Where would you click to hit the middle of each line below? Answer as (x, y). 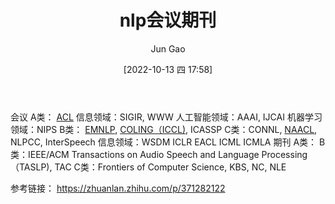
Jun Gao (168, 48)
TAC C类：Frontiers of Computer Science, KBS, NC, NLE (170, 167)
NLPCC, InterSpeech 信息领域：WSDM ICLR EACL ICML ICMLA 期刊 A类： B (168, 142)
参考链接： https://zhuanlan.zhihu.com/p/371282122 (118, 188)
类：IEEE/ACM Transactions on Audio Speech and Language (135, 154)
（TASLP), (31, 167)
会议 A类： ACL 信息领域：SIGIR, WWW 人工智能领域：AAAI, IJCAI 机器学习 (166, 117)
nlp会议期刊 (168, 20)
